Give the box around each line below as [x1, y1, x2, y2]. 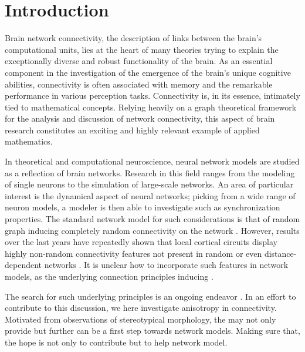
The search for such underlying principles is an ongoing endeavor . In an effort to [5, 290, 296, 302]
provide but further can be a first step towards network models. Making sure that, [5, 324, 300, 337]
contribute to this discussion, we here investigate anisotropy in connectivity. [5, 301, 277, 314]
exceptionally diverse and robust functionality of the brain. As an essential [5, 55, 273, 67]
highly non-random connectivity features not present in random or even [5, 247, 262, 259]
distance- [264, 247, 297, 259]
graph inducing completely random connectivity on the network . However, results [5, 224, 300, 236]
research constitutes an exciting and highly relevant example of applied [5, 123, 260, 136]
